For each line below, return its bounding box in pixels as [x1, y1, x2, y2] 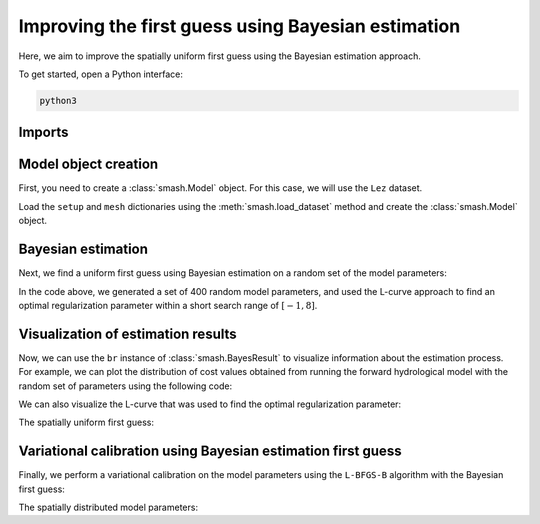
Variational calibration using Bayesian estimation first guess [18, 443, 402, 460]
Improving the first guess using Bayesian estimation [18, 15, 461, 37]
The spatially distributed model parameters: [18, 501, 199, 514]
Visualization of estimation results [18, 325, 237, 342]
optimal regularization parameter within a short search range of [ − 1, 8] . [18, 299, 318, 311]
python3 [39, 95, 77, 106]
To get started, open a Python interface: [18, 68, 184, 80]
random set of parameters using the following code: [18, 380, 233, 392]
